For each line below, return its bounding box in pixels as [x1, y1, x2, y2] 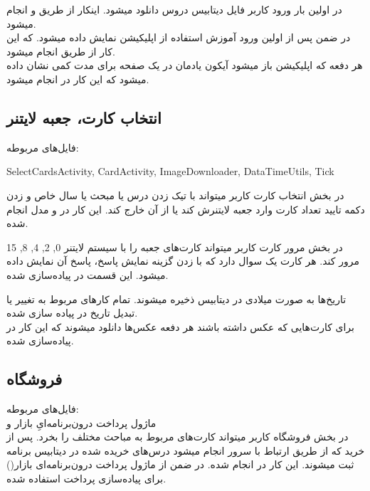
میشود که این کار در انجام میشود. [6, 71, 149, 86]
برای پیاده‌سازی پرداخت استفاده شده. [6, 471, 166, 486]
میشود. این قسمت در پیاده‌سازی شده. [6, 267, 169, 282]
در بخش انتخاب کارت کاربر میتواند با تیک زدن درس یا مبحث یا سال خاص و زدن [6, 187, 344, 202]
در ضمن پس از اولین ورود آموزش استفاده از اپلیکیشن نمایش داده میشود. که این [6, 30, 351, 45]
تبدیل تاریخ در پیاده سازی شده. [6, 305, 138, 320]
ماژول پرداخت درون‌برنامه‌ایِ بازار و [6, 415, 157, 430]
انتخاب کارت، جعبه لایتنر [6, 106, 162, 128]
